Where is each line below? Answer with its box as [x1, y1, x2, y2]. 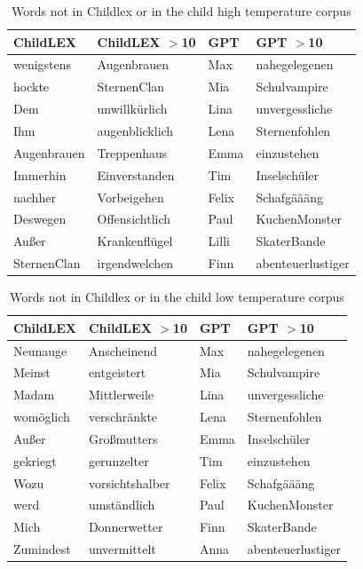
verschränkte [88, 407, 158, 426]
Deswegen [13, 209, 67, 228]
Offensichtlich [97, 209, 171, 228]
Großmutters [88, 429, 158, 447]
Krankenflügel [97, 232, 173, 250]
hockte [13, 77, 50, 96]
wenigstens [13, 55, 72, 74]
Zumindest [13, 540, 71, 558]
